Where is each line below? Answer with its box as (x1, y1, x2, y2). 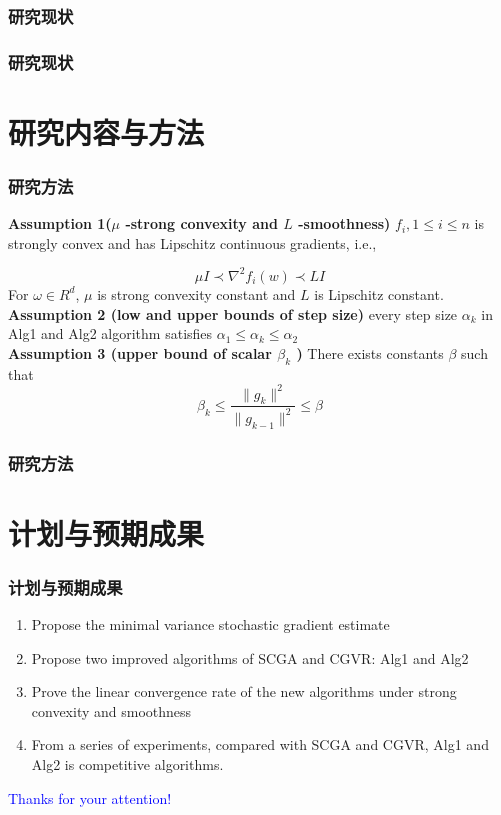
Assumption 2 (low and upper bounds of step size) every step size (8, 303, 458, 324)
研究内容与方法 (8, 111, 205, 152)
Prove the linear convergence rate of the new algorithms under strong (31, 681, 457, 702)
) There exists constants (296, 342, 444, 363)
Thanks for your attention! (8, 787, 172, 808)
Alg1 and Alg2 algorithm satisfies (8, 323, 213, 344)
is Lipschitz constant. (314, 283, 444, 304)
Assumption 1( (8, 213, 112, 234)
